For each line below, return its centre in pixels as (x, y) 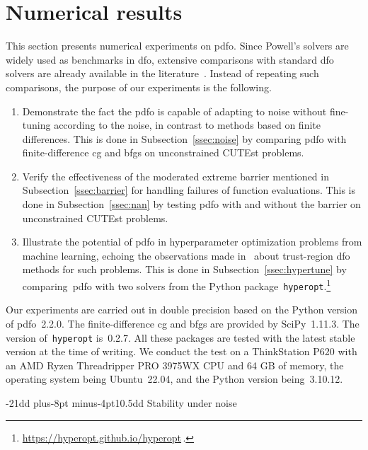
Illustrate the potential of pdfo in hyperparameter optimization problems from (192, 242)
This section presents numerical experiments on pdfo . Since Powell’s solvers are (177, 46)
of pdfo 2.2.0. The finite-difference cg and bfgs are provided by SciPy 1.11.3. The (183, 323)
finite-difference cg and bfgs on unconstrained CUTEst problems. (163, 152)
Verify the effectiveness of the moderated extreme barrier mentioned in (176, 176)
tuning (36, 125)
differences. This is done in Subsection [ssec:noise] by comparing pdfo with (184, 138)
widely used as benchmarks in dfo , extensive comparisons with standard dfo (170, 59)
